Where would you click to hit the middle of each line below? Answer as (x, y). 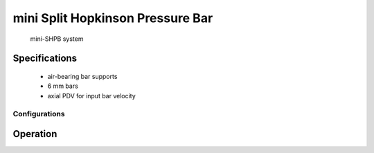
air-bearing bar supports (82, 76)
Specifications (45, 58)
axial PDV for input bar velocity (92, 96)
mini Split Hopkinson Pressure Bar (113, 18)
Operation (35, 134)
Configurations (39, 114)
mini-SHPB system (57, 39)
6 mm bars (63, 86)
